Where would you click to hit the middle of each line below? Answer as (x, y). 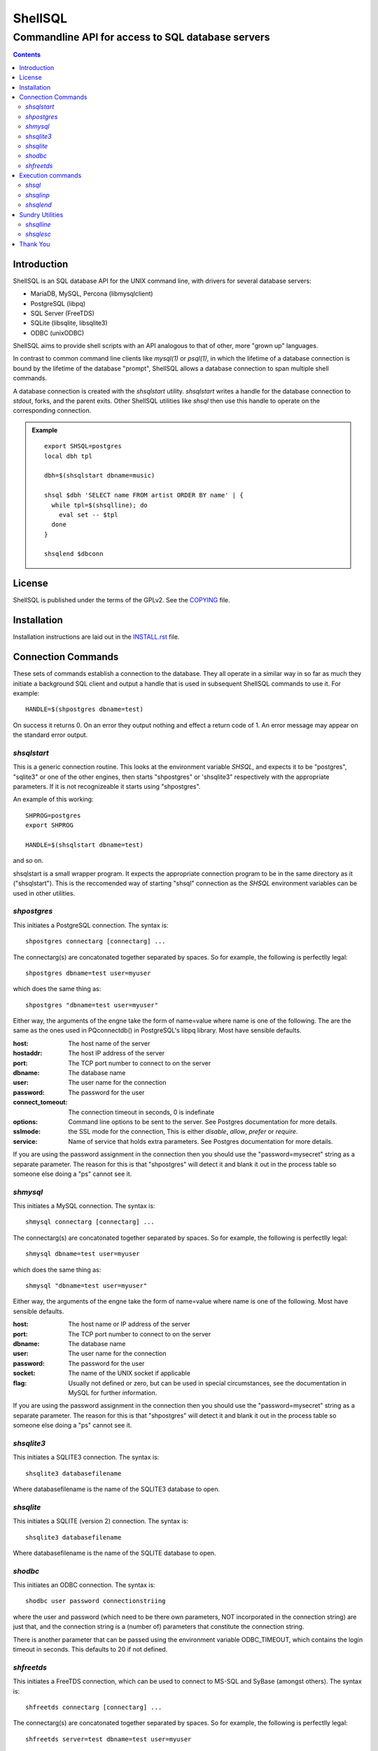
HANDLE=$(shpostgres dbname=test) (84, 710)
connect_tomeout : (40, 1102)
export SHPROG (49, 825)
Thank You (35, 244)
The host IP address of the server (117, 1053)
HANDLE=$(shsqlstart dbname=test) (84, 845)
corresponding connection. (52, 410)
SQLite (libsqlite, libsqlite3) (69, 323)
